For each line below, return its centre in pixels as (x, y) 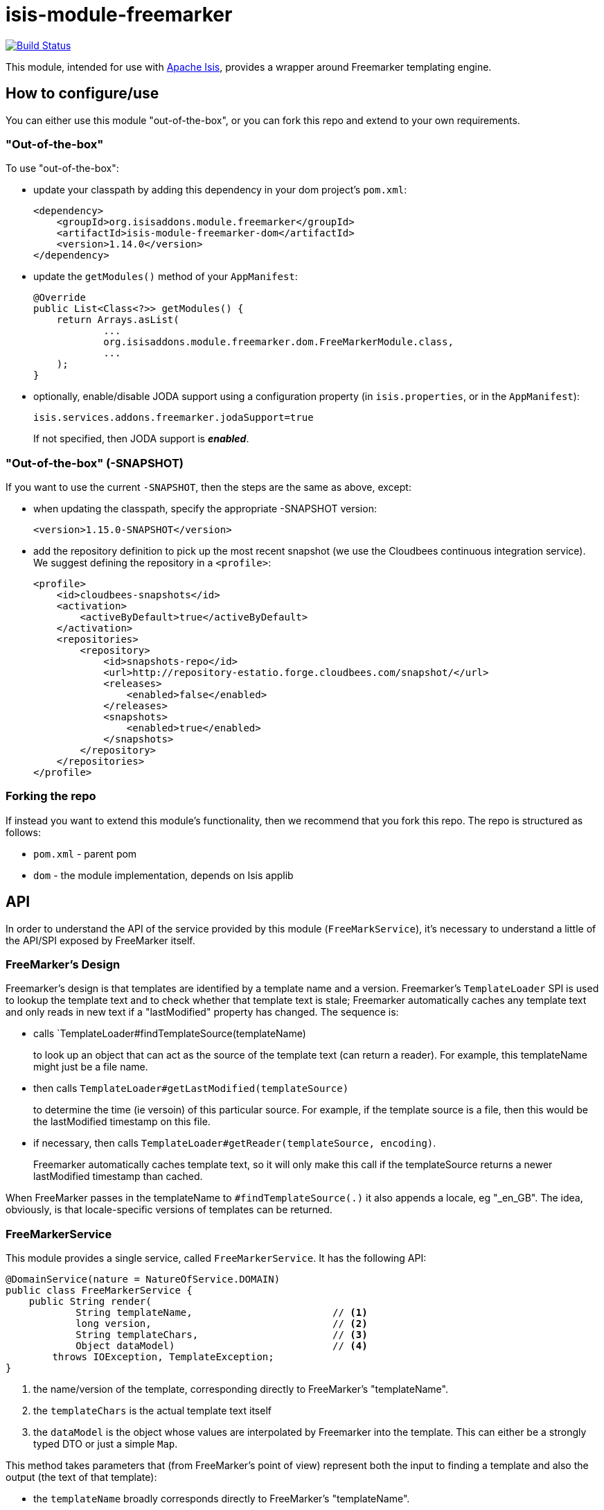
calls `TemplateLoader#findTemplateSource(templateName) (170, 1034)
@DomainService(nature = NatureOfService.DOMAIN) (143, 1279)
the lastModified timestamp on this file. (122, 1122)
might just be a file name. (91, 1067)
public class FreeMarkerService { (99, 1291)
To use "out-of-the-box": (62, 168)
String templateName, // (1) (222, 1313)
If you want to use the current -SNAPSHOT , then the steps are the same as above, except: (208, 487)
